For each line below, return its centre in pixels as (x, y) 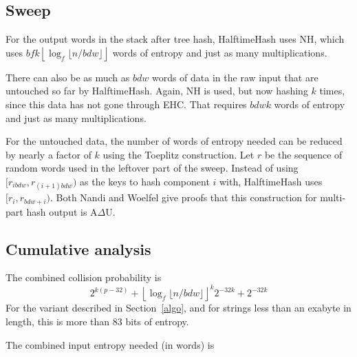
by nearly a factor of (48, 154)
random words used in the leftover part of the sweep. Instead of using (152, 168)
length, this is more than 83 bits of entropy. (97, 322)
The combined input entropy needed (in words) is (110, 344)
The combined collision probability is (84, 277)
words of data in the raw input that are (235, 77)
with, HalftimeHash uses (271, 181)
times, (332, 91)
